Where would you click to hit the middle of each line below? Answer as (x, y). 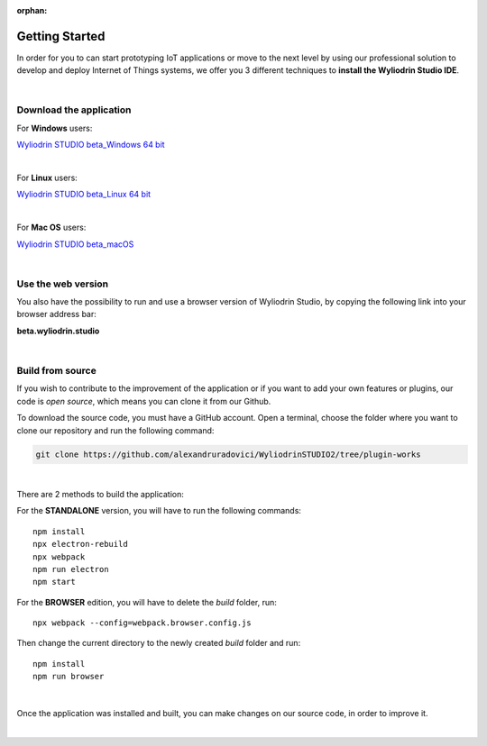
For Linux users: (47, 177)
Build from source (56, 371)
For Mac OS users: (51, 227)
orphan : (32, 10)
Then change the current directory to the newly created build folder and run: (159, 643)
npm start (54, 582)
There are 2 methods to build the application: (100, 494)
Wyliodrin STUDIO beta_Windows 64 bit (91, 145)
